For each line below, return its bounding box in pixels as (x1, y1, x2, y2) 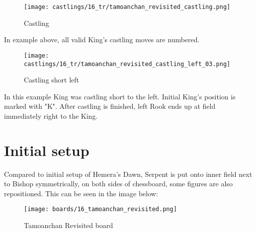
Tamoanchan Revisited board (24, 220, 113, 231)
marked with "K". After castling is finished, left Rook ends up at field (4, 101, 216, 111)
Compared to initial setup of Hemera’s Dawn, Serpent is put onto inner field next (4, 168, 253, 179)
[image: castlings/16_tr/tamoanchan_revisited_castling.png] (24, 3, 231, 10)
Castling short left (24, 75, 80, 85)
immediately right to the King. (4, 110, 98, 121)
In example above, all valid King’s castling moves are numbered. (4, 34, 200, 45)
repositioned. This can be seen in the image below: (4, 188, 158, 198)
